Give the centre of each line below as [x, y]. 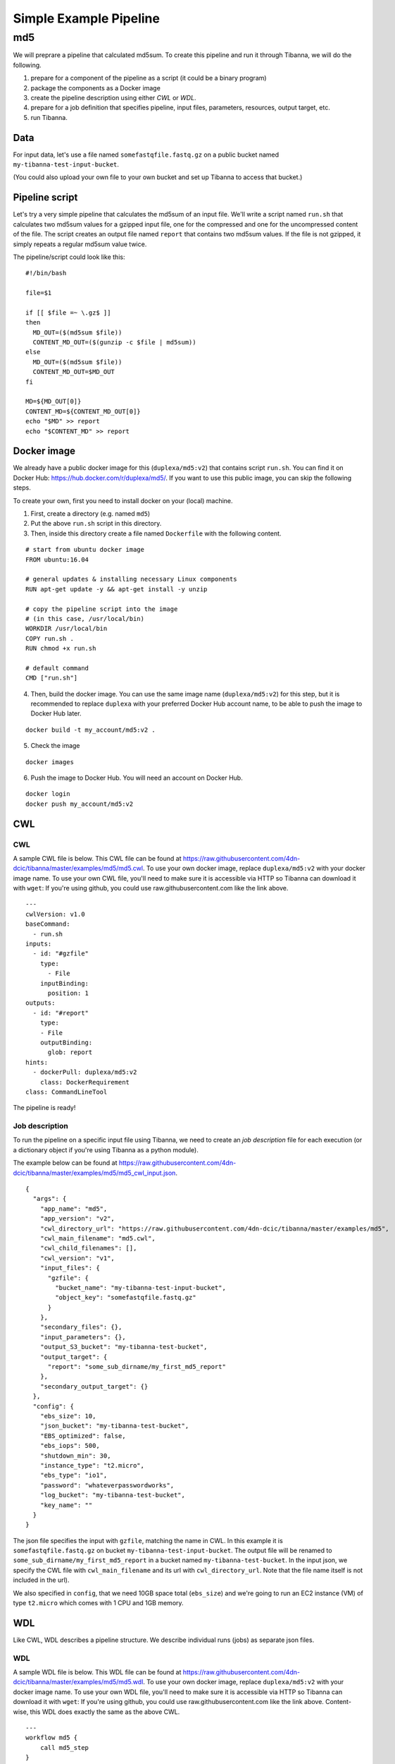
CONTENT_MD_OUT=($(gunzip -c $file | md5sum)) [114, 343]
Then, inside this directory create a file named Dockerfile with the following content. [156, 533]
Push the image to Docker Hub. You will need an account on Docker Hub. [137, 778]
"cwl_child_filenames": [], [88, 1248]
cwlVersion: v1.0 [55, 914]
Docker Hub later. [56, 713]
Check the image [55, 746]
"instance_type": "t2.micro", [92, 1465]
